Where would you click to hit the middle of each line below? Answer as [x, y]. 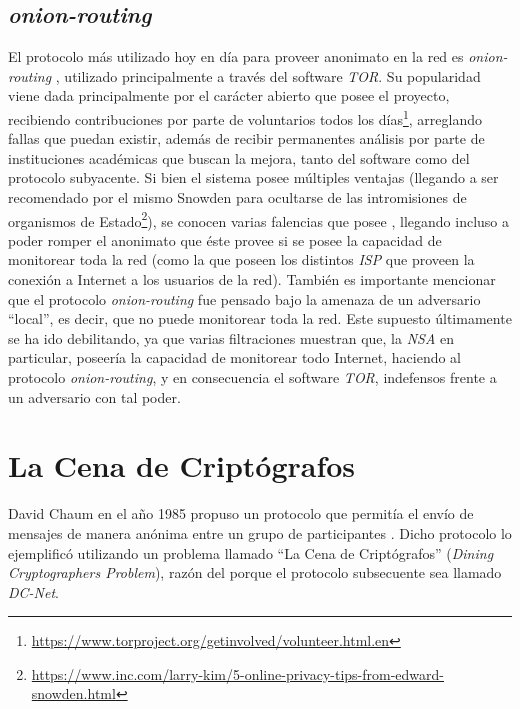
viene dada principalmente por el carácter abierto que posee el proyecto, [229, 95]
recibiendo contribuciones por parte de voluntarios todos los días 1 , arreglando [245, 117]
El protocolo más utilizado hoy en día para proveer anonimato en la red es [236, 56]
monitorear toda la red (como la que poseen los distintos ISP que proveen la [241, 259]
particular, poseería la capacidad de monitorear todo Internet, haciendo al [235, 357]
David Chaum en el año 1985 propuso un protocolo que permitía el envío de [241, 513]
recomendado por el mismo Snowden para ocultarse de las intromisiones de [237, 197]
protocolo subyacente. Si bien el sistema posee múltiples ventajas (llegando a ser [253, 177]
